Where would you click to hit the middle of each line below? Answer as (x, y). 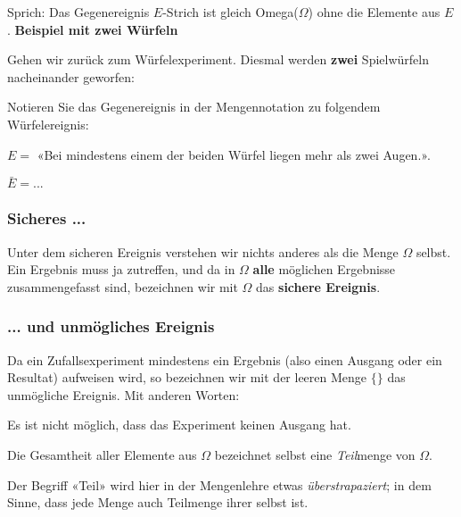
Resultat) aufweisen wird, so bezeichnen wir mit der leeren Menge (187, 377)
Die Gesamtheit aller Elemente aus (102, 454)
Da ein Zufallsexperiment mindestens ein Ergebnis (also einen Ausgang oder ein (225, 359)
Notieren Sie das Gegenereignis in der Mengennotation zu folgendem (194, 107)
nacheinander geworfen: (71, 76)
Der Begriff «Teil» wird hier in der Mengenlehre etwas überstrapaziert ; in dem (219, 484)
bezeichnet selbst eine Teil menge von (315, 454)
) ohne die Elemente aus (374, 12)
